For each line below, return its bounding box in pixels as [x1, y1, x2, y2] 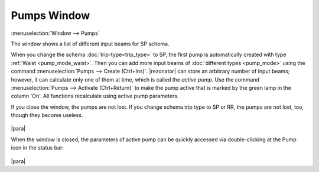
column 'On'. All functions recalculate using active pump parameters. [11, 92, 179, 100]
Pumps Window [11, 9, 90, 22]
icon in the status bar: [11, 144, 64, 151]
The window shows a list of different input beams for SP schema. [11, 40, 170, 47]
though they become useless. [11, 112, 83, 119]
